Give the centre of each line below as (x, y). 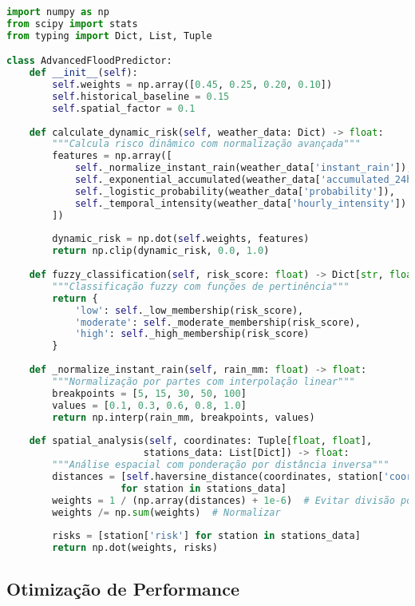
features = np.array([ (112, 156)
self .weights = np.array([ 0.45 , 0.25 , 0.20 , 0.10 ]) (192, 85)
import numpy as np (58, 12)
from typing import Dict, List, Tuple (109, 36)
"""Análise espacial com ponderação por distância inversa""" (221, 465)
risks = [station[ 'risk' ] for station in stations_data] (206, 536)
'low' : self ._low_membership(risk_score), (189, 310)
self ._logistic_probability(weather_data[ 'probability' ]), (235, 191)
